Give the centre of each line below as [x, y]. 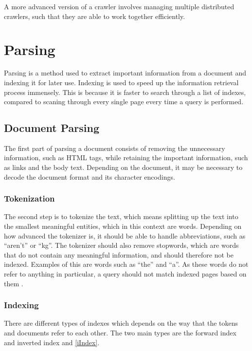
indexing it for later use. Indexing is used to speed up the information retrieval [121, 82]
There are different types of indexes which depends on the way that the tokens [121, 323]
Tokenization [29, 198]
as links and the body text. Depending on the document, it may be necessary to [123, 167]
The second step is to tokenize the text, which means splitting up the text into [121, 216]
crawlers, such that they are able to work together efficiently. [95, 16]
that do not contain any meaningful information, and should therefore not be [119, 254]
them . [14, 283]
